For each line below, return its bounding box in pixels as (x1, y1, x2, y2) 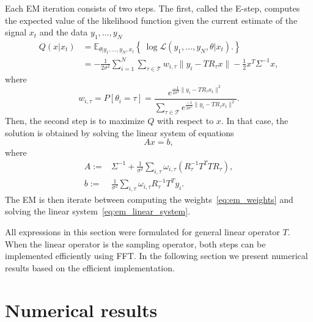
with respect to (156, 114, 214, 126)
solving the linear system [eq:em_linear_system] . (5, 205, 191, 218)
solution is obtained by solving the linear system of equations (5, 126, 234, 139)
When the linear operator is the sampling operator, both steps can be (5, 237, 266, 250)
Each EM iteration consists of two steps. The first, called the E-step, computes (5, 2, 300, 14)
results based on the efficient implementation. (5, 261, 175, 274)
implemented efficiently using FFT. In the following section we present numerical (5, 249, 308, 262)
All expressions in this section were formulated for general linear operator (5, 225, 280, 238)
